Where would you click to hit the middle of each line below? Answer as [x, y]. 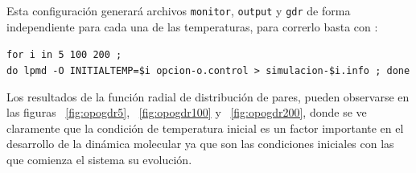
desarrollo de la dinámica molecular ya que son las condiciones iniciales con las [200, 144]
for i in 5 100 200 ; [64, 55]
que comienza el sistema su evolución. [99, 159]
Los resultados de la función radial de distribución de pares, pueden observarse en [208, 96]
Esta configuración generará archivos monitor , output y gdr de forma [179, 10]
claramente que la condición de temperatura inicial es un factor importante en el [205, 128]
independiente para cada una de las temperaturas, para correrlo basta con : [192, 26]
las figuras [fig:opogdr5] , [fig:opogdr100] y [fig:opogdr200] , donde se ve [187, 112]
